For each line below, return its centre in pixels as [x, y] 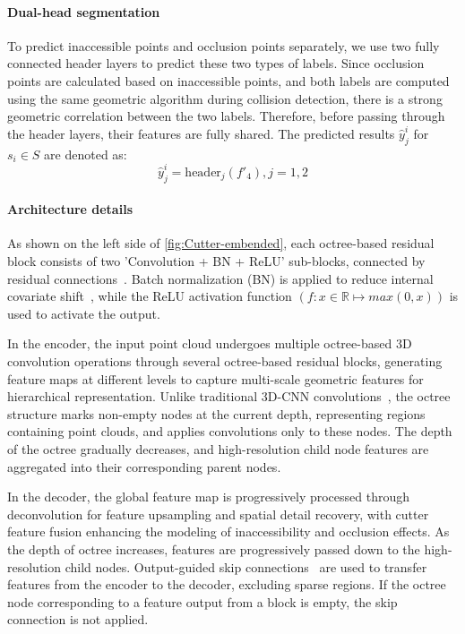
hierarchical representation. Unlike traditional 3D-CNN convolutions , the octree [229, 396]
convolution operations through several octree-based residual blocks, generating [225, 361]
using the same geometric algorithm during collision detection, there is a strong [225, 98]
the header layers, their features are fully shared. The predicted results [201, 133]
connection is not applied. [78, 619]
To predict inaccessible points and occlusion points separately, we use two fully [224, 45]
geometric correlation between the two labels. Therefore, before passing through [226, 116]
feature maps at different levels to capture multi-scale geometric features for [215, 378]
